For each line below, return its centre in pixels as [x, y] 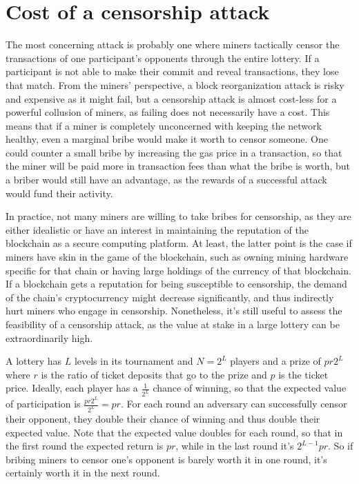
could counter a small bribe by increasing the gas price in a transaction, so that [174, 152]
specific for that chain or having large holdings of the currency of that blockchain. [178, 270]
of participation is [43, 404]
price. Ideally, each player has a [72, 388]
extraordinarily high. [49, 337]
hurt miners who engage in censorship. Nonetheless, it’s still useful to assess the [174, 311]
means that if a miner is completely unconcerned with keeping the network [164, 125]
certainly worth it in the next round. [83, 473]
